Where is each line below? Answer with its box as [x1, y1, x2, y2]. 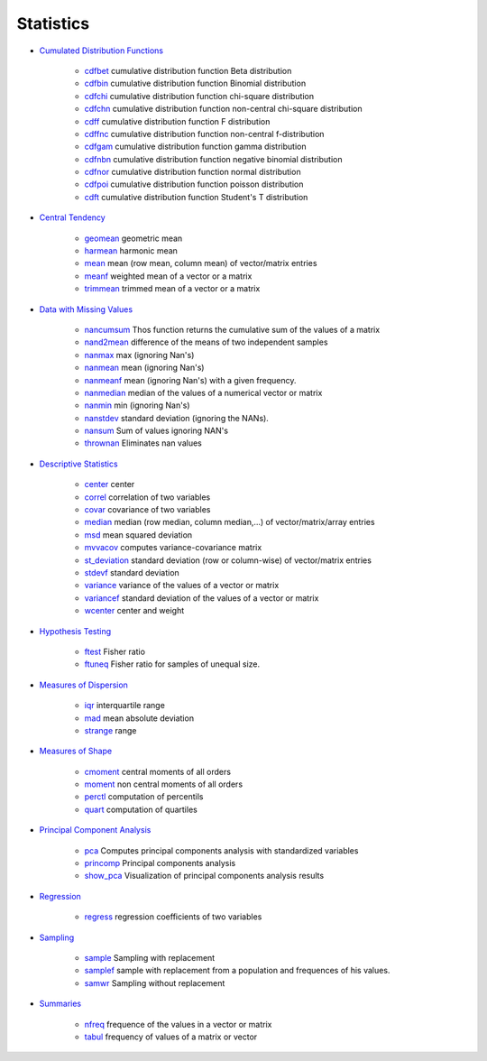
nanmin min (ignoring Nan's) [84, 400, 190, 411]
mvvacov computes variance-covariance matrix [84, 542, 262, 553]
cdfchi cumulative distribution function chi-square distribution [84, 90, 315, 101]
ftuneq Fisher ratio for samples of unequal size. [84, 659, 261, 669]
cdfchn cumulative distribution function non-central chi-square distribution [84, 104, 363, 115]
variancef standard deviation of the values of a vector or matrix [84, 592, 319, 604]
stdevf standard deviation [84, 567, 179, 577]
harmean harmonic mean [84, 245, 178, 256]
